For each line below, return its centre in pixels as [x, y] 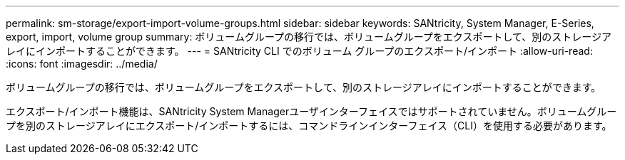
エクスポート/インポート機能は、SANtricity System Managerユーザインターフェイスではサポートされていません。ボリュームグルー [311, 111]
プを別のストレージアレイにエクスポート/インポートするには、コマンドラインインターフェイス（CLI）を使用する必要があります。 [309, 126]
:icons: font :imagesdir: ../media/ [82, 64]
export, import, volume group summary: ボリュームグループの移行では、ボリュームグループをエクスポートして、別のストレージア [309, 37]
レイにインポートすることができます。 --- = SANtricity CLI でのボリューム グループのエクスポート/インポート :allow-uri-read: [299, 51]
